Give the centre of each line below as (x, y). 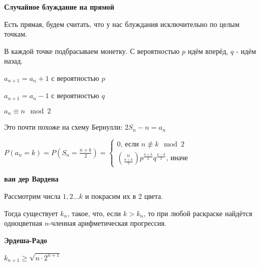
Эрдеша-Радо (26, 240)
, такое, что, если (94, 213)
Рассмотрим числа (32, 196)
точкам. (16, 34)
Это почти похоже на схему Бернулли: (63, 127)
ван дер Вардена (31, 179)
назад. (14, 61)
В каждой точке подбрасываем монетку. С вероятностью (92, 51)
